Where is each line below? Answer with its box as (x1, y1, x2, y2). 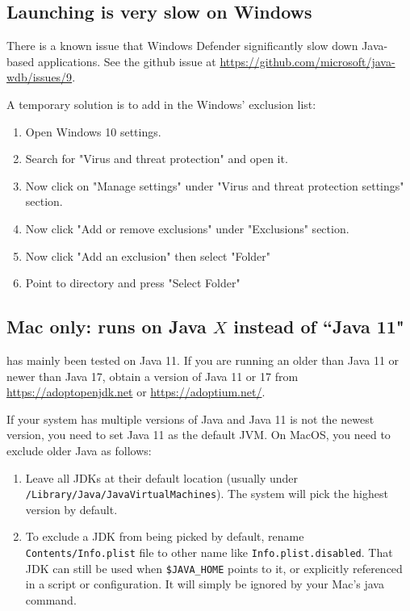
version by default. (25, 500, 118, 517)
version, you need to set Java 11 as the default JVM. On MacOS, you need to (6, 426, 391, 443)
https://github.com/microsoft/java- (220, 52, 395, 69)
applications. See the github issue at (37, 52, 216, 69)
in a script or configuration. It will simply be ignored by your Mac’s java (25, 575, 384, 592)
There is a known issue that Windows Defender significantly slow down (6, 37, 358, 54)
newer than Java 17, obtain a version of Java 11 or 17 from (6, 367, 299, 384)
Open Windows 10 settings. (25, 123, 161, 140)
